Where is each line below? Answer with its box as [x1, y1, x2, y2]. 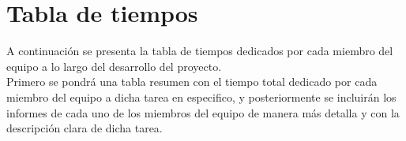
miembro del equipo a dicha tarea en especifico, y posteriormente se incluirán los [6, 88, 397, 105]
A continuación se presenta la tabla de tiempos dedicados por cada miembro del [6, 43, 393, 59]
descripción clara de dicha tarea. [6, 120, 163, 136]
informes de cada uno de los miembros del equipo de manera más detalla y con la [6, 104, 400, 121]
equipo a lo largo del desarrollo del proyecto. [6, 58, 222, 74]
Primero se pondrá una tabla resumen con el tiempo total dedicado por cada [6, 73, 378, 90]
